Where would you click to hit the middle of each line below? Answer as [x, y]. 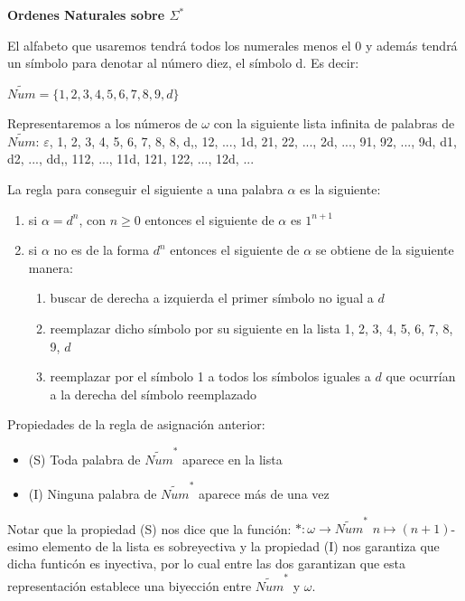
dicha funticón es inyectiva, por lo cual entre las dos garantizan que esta [207, 563]
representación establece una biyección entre [130, 585]
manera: [51, 267]
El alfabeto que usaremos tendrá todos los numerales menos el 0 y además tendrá [232, 45]
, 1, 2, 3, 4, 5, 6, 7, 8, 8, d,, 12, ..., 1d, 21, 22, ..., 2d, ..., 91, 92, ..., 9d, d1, [253, 141]
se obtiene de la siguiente [385, 250]
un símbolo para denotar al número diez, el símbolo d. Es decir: [183, 63]
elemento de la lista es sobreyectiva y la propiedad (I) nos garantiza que [241, 545]
